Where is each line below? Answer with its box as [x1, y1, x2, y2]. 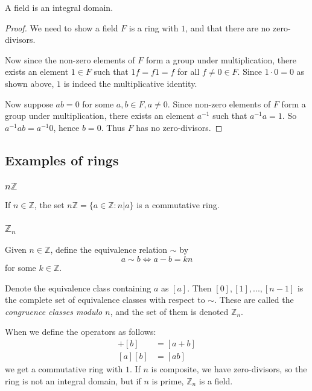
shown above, [5, 77, 54, 89]
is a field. [199, 374, 233, 387]
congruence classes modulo [5, 305, 103, 317]
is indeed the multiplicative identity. [63, 77, 197, 89]
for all [177, 65, 200, 78]
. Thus [101, 121, 125, 133]
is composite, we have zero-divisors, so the [151, 362, 307, 375]
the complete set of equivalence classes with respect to [5, 293, 205, 306]
